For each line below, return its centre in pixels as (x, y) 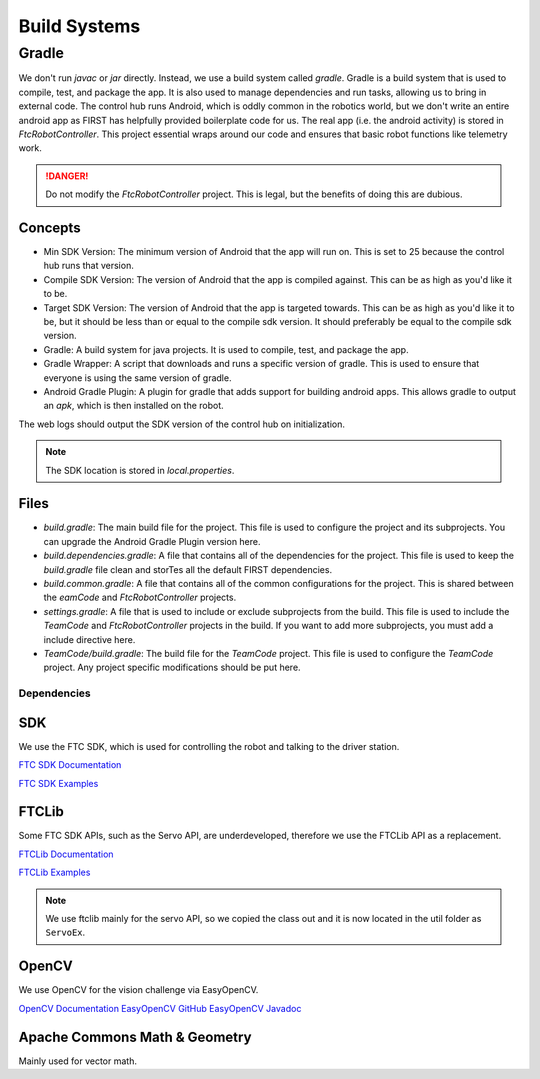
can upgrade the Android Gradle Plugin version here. (152, 541)
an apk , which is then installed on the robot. (133, 406)
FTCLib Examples (54, 872)
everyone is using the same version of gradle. (137, 377)
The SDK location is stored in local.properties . (140, 470)
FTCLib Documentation (66, 854)
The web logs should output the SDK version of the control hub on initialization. (181, 424)
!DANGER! (67, 176)
